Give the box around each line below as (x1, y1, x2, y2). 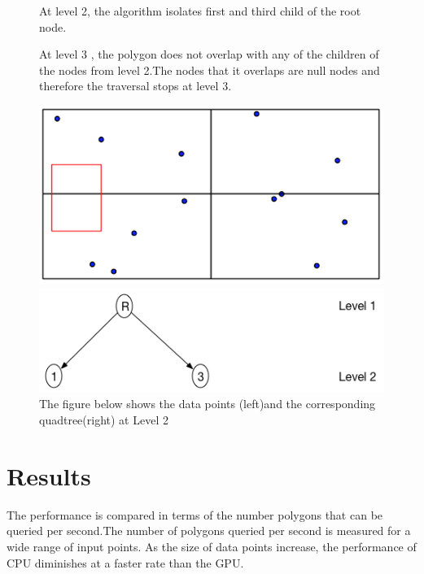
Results (7, 459, 91, 492)
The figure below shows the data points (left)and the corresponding (39, 395, 376, 412)
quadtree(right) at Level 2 (39, 411, 168, 428)
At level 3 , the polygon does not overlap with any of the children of (39, 46, 379, 63)
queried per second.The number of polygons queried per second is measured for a (7, 522, 411, 539)
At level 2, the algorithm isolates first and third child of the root (39, 2, 361, 19)
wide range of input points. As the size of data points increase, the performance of (7, 537, 417, 554)
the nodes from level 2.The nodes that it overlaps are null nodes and (39, 61, 380, 78)
